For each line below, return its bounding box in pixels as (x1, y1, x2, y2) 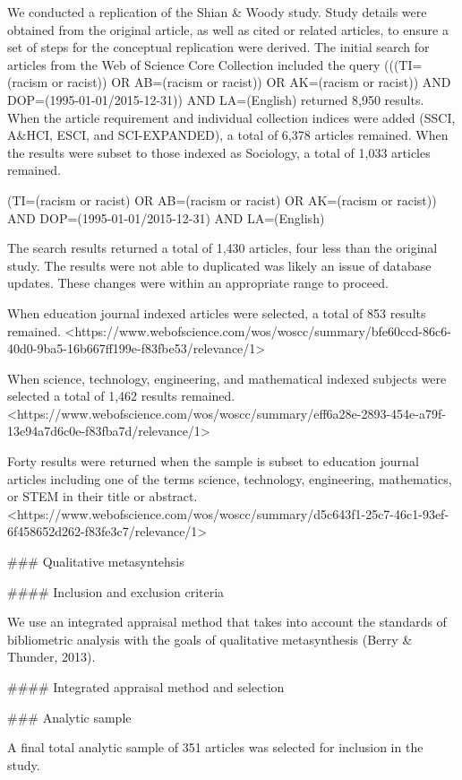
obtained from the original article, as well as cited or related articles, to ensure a (7, 20, 449, 39)
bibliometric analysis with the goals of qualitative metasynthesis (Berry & (7, 629, 413, 648)
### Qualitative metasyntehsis (7, 552, 184, 571)
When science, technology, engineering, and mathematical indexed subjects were (7, 368, 447, 387)
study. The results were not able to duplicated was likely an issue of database (7, 256, 432, 274)
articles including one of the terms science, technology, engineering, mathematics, (7, 469, 452, 488)
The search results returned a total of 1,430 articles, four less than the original (7, 238, 438, 257)
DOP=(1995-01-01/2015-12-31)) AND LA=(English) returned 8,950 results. (7, 90, 424, 108)
